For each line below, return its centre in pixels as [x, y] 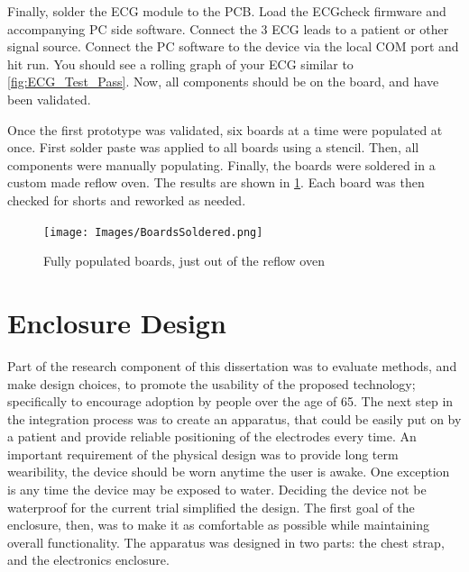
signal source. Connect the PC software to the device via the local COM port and [233, 46]
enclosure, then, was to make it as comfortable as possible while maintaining [218, 525]
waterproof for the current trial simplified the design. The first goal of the [211, 507]
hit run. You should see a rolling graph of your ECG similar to [180, 64]
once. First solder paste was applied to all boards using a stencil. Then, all [213, 147]
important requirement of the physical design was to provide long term [203, 454]
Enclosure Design [117, 322]
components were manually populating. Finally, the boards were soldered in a [221, 164]
